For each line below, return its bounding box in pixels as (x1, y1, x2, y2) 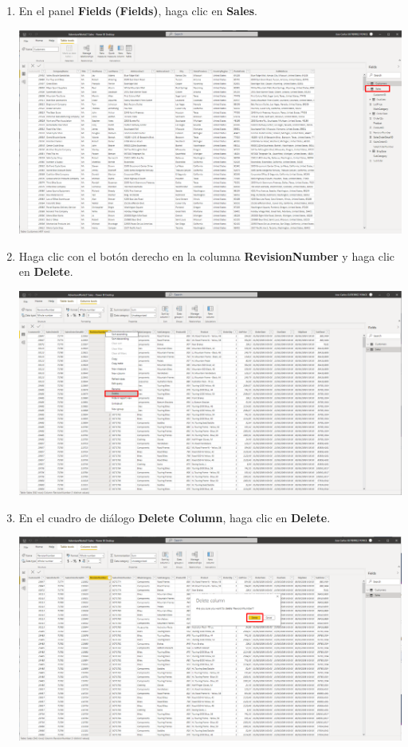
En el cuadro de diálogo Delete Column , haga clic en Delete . (18, 509, 331, 525)
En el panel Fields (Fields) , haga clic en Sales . (18, 2, 258, 18)
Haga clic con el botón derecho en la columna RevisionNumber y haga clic (18, 247, 395, 264)
